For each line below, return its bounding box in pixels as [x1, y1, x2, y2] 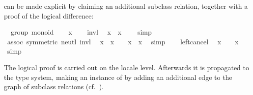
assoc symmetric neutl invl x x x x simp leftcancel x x [7, 36, 239, 46]
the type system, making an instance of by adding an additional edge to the [4, 72, 232, 82]
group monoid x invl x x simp [10, 27, 152, 37]
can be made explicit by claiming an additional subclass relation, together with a [4, 1, 248, 11]
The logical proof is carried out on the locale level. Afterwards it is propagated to [4, 62, 250, 72]
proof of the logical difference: [4, 10, 94, 20]
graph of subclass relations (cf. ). [4, 81, 104, 92]
